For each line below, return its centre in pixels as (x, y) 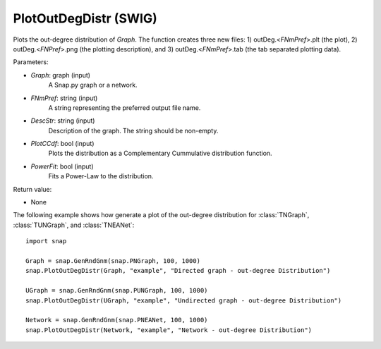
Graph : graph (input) (61, 75)
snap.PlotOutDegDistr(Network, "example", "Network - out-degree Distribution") (169, 330)
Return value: (32, 189)
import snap (46, 241)
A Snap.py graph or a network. (93, 85)
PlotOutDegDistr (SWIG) (85, 18)
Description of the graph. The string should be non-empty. (133, 130)
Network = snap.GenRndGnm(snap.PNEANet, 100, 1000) (117, 320)
